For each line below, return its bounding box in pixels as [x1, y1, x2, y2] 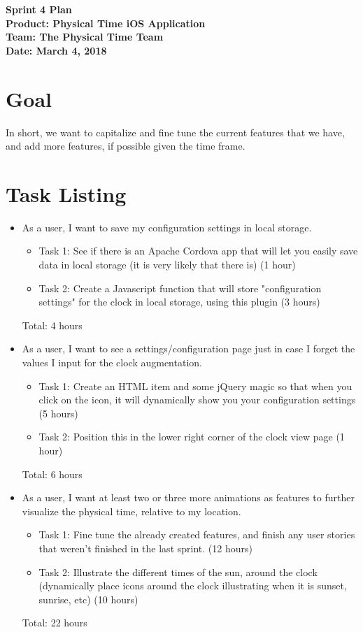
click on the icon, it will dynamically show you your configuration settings [38, 392, 356, 407]
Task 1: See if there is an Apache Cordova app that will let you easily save [38, 243, 358, 258]
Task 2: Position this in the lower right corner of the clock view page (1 [38, 429, 345, 444]
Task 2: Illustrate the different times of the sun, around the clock [38, 564, 318, 579]
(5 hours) [38, 405, 78, 420]
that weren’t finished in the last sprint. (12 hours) [38, 540, 252, 555]
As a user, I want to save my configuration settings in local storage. [22, 220, 312, 234]
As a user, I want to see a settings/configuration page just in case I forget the [22, 341, 355, 356]
